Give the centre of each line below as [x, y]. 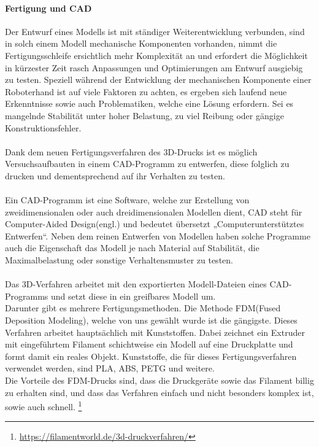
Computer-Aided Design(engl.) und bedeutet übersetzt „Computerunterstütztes [155, 224]
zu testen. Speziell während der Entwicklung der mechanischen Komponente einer [158, 80]
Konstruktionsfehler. [43, 127]
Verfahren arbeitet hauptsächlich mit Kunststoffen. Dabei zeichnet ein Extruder [155, 332]
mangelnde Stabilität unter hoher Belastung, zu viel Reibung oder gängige [144, 115]
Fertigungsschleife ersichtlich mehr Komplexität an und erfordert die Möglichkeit [156, 55]
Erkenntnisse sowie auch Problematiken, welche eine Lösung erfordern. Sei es [149, 103]
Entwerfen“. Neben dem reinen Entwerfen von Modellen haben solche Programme [158, 235]
